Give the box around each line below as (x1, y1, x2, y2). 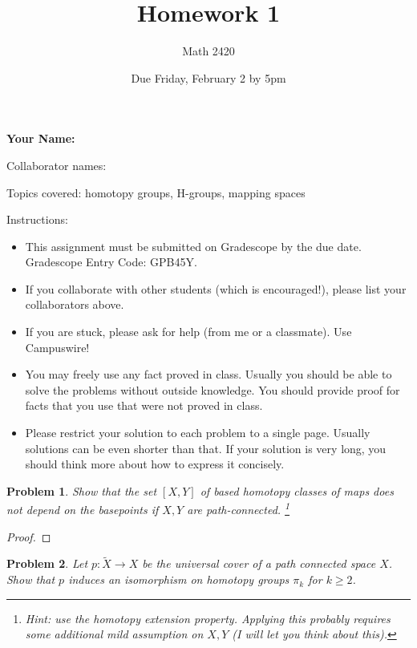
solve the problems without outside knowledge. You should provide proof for (25, 381, 400, 398)
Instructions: (6, 211, 68, 228)
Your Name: (6, 130, 75, 147)
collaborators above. (25, 296, 124, 313)
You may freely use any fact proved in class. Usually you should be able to (25, 366, 392, 383)
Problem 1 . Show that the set (6, 482, 157, 499)
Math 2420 (182, 43, 235, 59)
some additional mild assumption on (25, 626, 204, 642)
